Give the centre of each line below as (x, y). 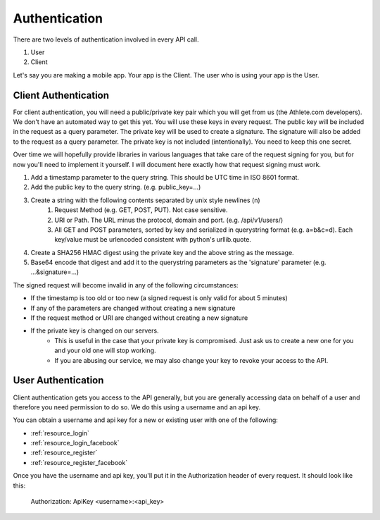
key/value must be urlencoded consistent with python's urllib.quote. (153, 240)
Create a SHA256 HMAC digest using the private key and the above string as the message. (163, 252)
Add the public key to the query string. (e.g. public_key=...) (116, 187)
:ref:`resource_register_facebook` (79, 462)
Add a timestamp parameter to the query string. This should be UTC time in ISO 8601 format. (165, 177)
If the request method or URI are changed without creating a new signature (139, 318)
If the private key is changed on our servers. (95, 330)
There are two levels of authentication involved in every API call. (106, 39)
